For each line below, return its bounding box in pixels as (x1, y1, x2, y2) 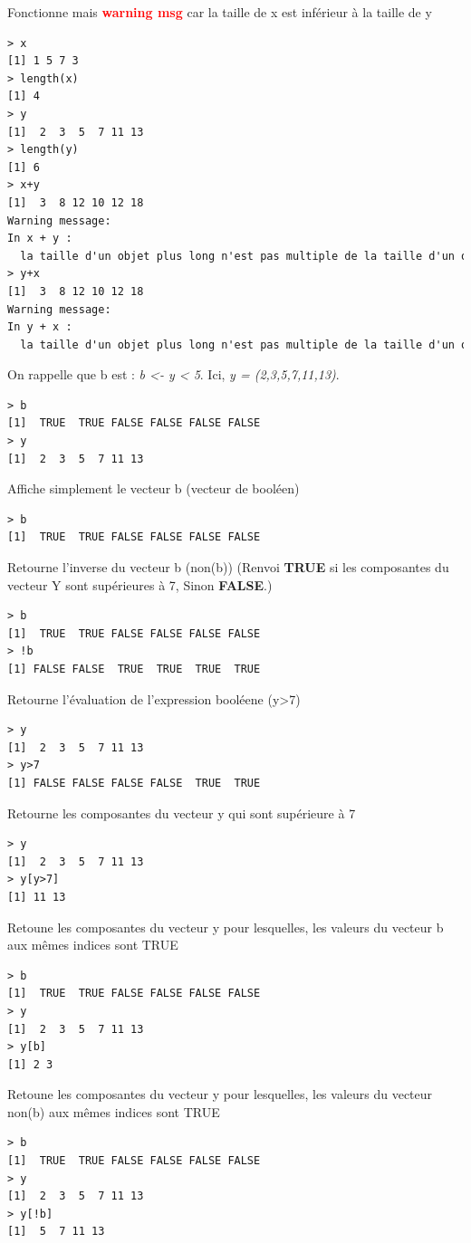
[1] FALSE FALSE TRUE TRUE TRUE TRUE (7, 663, 261, 675)
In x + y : (7, 232, 72, 245)
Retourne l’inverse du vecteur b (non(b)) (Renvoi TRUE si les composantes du (7, 558, 449, 577)
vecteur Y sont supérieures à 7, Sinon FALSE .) (7, 575, 273, 594)
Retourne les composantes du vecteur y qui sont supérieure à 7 (7, 803, 356, 822)
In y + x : (7, 320, 72, 334)
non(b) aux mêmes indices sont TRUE (7, 1102, 220, 1121)
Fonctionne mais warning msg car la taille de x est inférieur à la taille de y (7, 3, 432, 21)
